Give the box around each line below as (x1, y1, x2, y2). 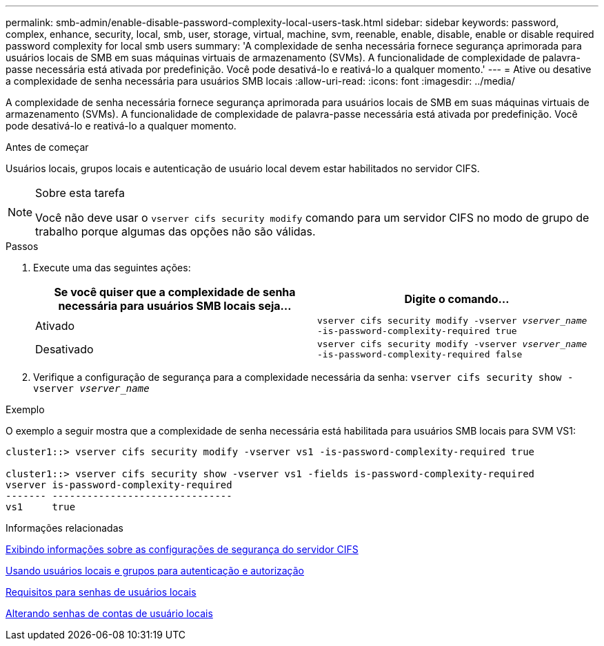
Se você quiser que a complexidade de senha (54, 285, 296, 299)
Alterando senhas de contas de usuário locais (6, 607, 213, 619)
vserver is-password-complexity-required (6, 479, 232, 490)
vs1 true (6, 501, 76, 512)
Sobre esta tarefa (35, 186, 125, 200)
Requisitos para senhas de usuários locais (6, 586, 197, 598)
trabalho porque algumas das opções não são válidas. (35, 225, 316, 238)
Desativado (35, 342, 94, 356)
